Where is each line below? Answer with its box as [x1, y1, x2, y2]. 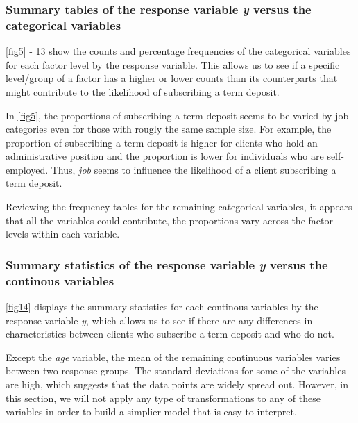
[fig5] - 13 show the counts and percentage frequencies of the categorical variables [6, 44, 351, 58]
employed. [6, 162, 49, 176]
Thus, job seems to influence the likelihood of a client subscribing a [51, 162, 336, 176]
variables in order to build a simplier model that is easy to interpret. [6, 404, 297, 419]
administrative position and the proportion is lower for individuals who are [6, 149, 324, 163]
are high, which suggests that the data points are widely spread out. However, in [6, 376, 349, 391]
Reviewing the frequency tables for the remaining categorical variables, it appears [6, 199, 352, 214]
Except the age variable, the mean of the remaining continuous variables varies [6, 349, 341, 364]
